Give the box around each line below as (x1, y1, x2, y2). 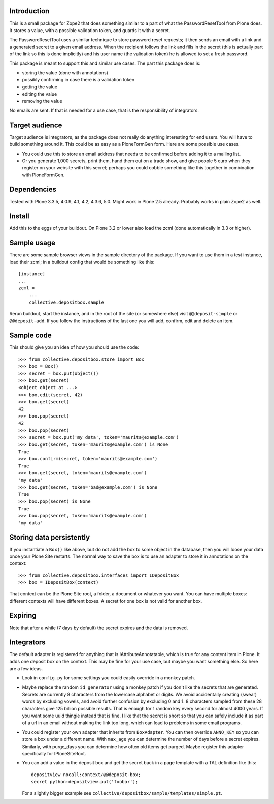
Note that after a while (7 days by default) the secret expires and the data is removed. (9, 624, 188, 631)
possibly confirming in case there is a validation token (22, 77, 134, 83)
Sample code (9, 331, 52, 340)
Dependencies (9, 185, 57, 194)
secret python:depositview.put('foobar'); (31, 779, 139, 785)
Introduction (9, 7, 50, 15)
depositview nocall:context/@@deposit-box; (31, 771, 141, 778)
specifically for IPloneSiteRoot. (22, 750, 86, 756)
